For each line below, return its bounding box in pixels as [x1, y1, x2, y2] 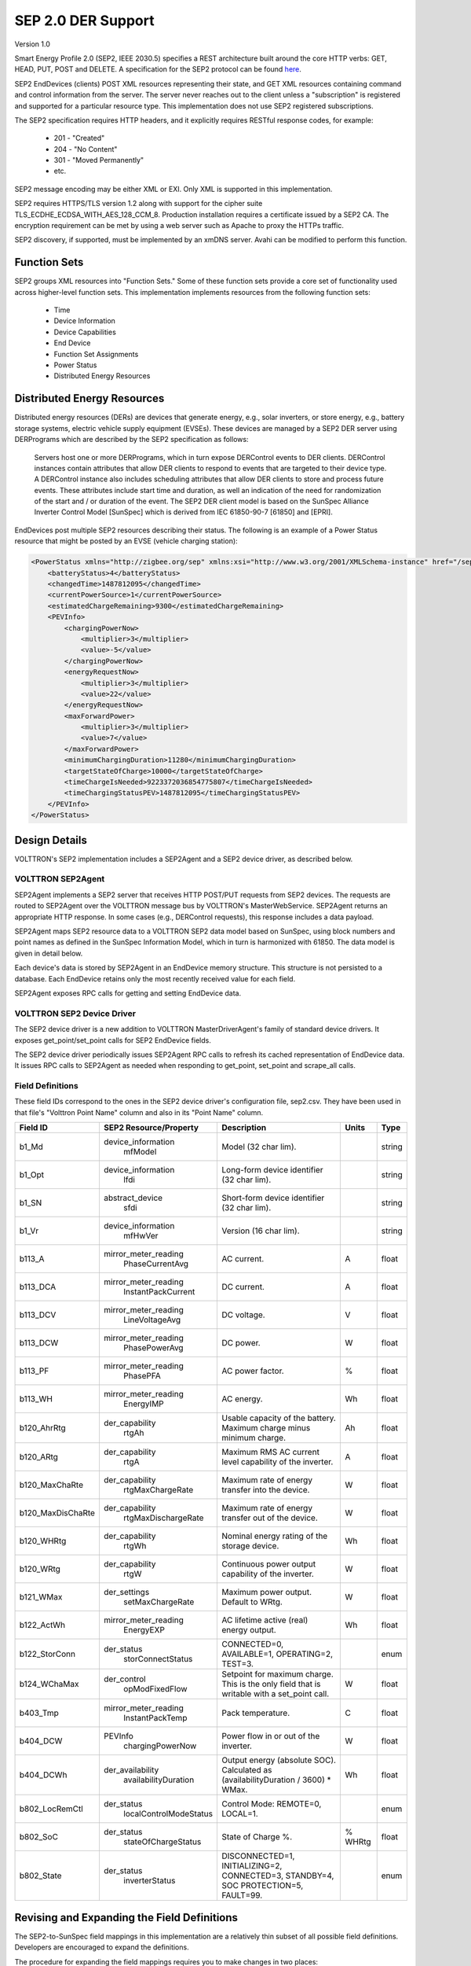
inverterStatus [122, 1876, 176, 1887]
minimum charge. [221, 1432, 287, 1443]
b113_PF [19, 1365, 49, 1376]
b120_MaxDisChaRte [19, 1508, 96, 1519]
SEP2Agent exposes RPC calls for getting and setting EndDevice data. [14, 988, 242, 998]
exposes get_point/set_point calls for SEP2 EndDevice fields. [14, 1035, 211, 1045]
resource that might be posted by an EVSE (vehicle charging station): [14, 536, 239, 546]
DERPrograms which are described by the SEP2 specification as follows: [14, 435, 249, 444]
